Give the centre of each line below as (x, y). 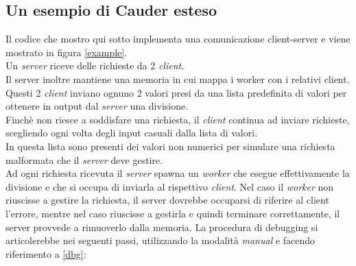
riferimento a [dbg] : (46, 253)
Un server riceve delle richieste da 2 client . (95, 65)
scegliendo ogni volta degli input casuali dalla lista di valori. (132, 133)
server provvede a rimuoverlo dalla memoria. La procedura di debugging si (162, 227)
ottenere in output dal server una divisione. (97, 106)
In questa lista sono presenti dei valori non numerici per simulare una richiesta (170, 146)
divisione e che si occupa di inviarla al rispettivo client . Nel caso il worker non (170, 186)
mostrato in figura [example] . (67, 52)
